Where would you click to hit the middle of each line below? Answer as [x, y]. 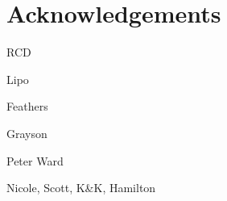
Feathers [27, 106]
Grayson [27, 133]
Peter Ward [35, 160]
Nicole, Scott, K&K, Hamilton [81, 188]
